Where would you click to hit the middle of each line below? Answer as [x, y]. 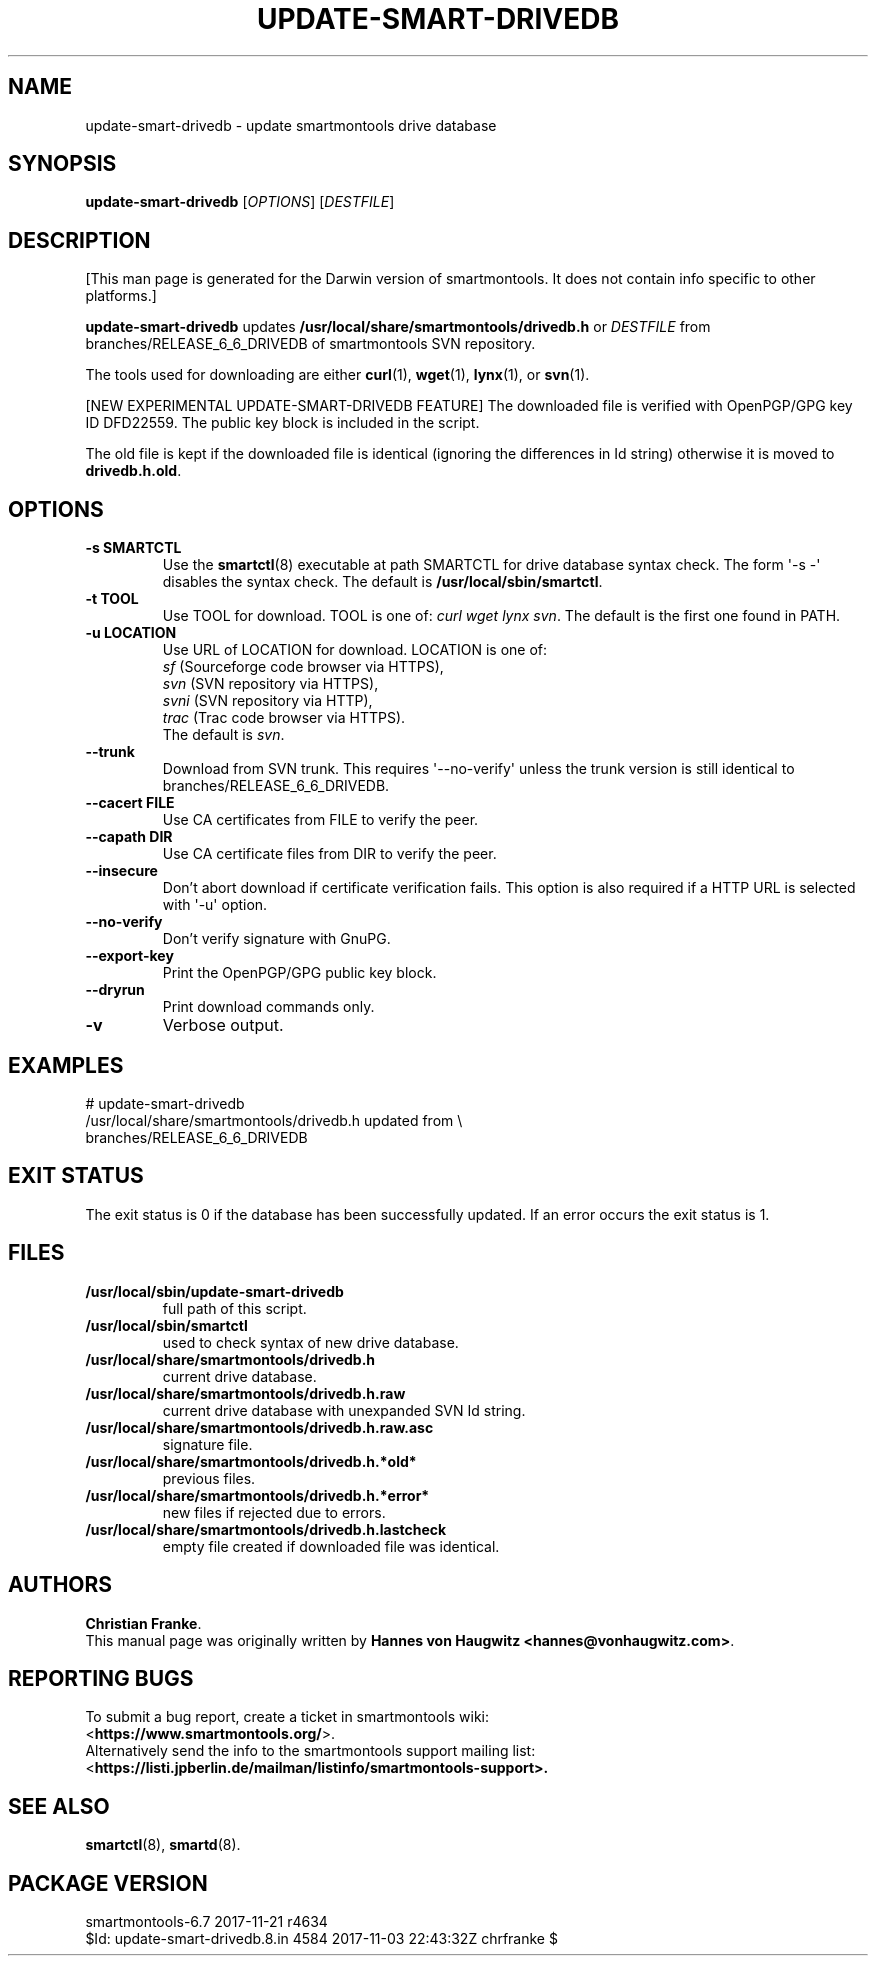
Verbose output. [223, 1025]
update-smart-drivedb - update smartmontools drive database [291, 125]
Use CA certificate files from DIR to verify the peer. [329, 854]
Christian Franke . [143, 1623]
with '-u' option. [215, 905]
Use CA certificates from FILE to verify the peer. [320, 820]
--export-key [129, 956]
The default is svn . [223, 735]
